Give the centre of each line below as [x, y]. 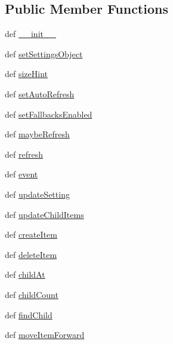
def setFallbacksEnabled [49, 114]
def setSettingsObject [44, 53]
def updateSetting [37, 194]
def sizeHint [27, 74]
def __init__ [30, 34]
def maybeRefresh [37, 134]
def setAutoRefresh [40, 93]
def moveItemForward [45, 335]
